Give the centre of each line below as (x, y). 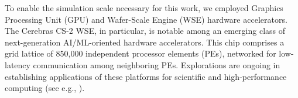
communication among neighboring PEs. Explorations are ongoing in (157, 64)
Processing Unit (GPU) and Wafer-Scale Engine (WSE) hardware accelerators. (146, 19)
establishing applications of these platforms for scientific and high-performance (146, 76)
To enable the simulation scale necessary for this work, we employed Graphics (144, 8)
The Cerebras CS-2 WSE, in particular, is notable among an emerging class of (145, 31)
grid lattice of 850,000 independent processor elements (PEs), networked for (141, 53)
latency (18, 64)
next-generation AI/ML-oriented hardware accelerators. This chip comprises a (145, 42)
